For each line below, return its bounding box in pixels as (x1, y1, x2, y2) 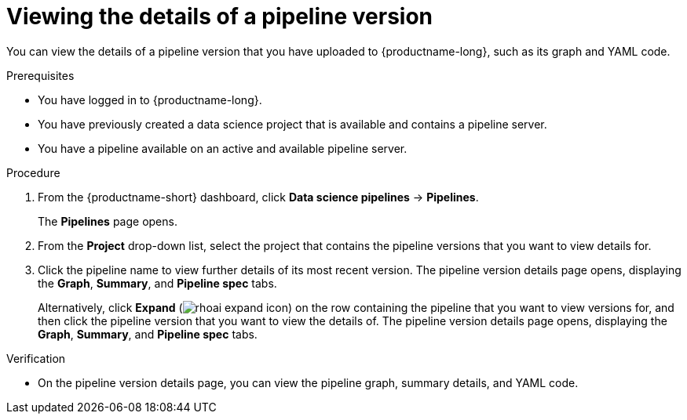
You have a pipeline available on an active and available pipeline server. (38, 141, 407, 155)
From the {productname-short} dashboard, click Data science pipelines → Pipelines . (38, 190, 479, 204)
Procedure (6, 165, 60, 179)
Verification (6, 351, 66, 365)
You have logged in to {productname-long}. (38, 92, 262, 107)
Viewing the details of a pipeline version (6, 3, 433, 30)
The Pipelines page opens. (38, 214, 177, 228)
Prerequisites (6, 68, 75, 82)
